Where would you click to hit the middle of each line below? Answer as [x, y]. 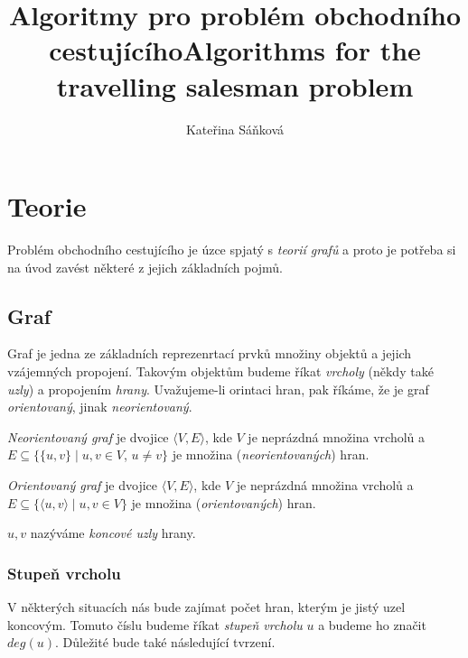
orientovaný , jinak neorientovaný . [100, 407]
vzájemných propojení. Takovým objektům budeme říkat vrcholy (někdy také [220, 371]
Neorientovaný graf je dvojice [88, 436]
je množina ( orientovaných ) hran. [224, 502]
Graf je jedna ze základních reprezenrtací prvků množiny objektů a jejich [210, 353]
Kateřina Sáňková [235, 129]
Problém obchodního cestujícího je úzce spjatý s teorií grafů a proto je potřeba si [232, 250]
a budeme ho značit [372, 624]
